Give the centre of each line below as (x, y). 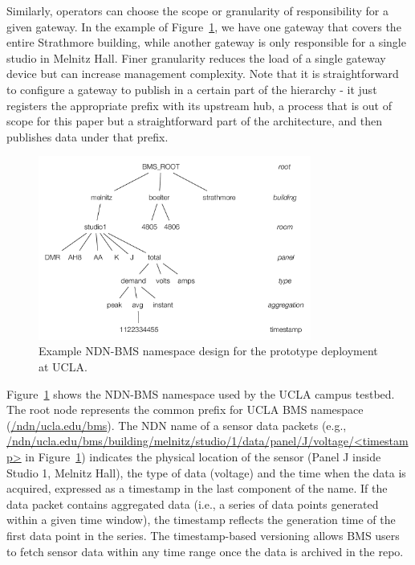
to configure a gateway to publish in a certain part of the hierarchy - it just (192, 89)
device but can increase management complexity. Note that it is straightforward (203, 74)
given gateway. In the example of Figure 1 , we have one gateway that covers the (204, 26)
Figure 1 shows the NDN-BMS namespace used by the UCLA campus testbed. (201, 393)
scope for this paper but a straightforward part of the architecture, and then (195, 121)
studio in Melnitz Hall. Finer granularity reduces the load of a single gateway (196, 57)
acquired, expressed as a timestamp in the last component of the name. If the (197, 488)
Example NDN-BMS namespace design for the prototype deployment (208, 351)
